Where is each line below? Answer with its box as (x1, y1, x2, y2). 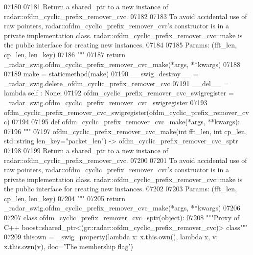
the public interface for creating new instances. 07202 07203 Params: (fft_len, (4, 184, 237, 194)
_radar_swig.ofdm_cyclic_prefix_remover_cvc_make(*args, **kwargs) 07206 (4, 203, 241, 213)
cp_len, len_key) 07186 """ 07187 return (4, 49, 125, 59)
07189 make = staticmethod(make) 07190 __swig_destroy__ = (4, 69, 199, 79)
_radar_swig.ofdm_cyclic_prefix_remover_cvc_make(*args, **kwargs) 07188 (4, 59, 241, 69)
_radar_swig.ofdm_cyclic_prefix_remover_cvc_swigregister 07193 (4, 97, 207, 107)
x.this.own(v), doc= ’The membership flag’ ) (4, 241, 133, 251)
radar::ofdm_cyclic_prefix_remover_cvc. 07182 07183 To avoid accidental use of (4, 11, 247, 21)
